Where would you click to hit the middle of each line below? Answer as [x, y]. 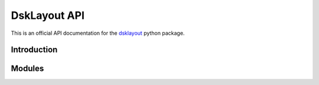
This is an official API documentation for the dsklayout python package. [98, 33]
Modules [27, 69]
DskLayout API [48, 15]
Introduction [34, 50]
